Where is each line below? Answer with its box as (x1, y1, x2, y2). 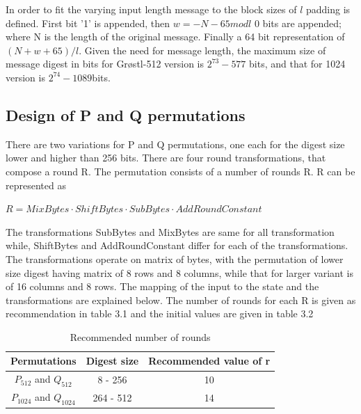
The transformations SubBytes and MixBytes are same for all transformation (6, 224, 335, 239)
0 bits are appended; (254, 15, 342, 30)
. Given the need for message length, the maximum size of (79, 42, 326, 57)
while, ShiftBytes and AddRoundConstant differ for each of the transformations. (6, 238, 348, 253)
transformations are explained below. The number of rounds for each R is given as (6, 292, 356, 307)
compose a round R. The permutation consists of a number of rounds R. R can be (6, 164, 355, 178)
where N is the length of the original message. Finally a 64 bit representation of (6, 29, 345, 44)
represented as (6, 177, 66, 192)
